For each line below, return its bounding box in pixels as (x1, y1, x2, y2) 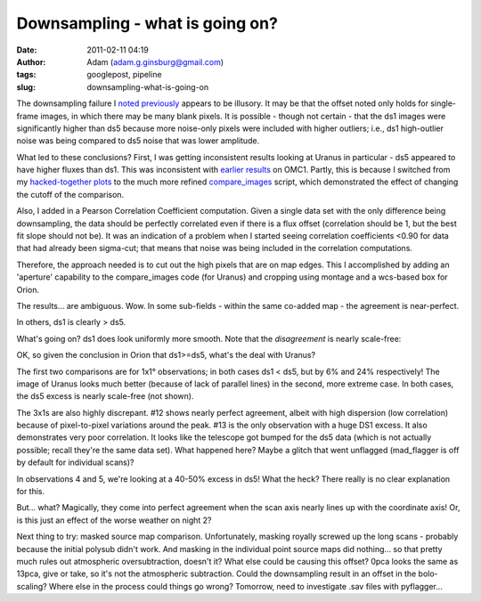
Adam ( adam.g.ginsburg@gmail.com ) (86, 56, 224, 67)
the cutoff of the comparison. (16, 189, 125, 199)
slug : (16, 81, 36, 93)
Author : (16, 56, 46, 67)
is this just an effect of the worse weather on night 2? (16, 515, 212, 525)
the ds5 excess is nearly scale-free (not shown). (16, 391, 194, 402)
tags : (16, 69, 37, 80)
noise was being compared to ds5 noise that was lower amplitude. (16, 135, 260, 146)
